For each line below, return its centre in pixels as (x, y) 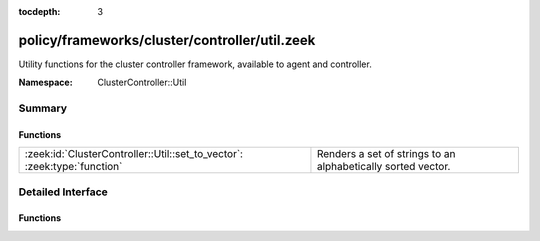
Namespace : (46, 82)
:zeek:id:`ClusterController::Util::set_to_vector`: (134, 154)
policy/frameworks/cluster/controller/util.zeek (167, 40)
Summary (43, 108)
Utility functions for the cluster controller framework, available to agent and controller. (195, 64)
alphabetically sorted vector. (383, 167)
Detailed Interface (63, 192)
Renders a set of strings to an (386, 154)
